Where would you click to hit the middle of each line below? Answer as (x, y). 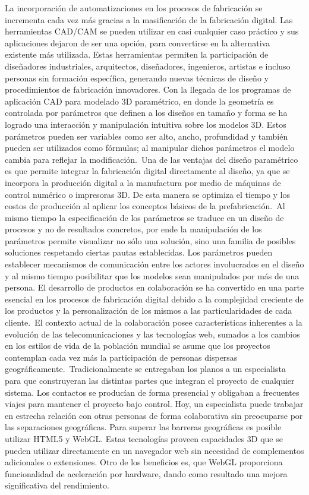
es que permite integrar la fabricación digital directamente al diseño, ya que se (147, 171)
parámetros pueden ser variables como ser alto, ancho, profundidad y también (146, 136)
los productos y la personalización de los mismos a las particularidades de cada (149, 310)
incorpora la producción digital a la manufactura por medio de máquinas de (143, 182)
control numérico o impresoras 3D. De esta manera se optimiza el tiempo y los (148, 194)
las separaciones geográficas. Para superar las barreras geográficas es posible (143, 427)
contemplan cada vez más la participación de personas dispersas (121, 357)
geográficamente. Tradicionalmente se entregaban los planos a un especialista (145, 369)
